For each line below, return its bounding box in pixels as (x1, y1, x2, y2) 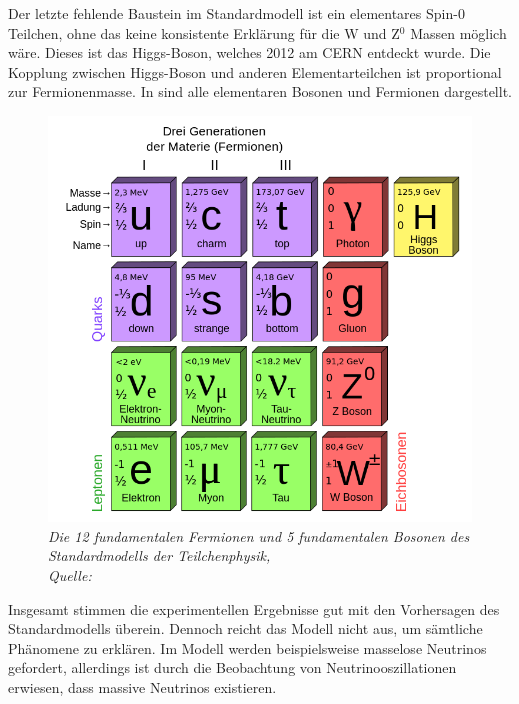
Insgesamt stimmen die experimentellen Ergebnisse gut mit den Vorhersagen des (8, 598, 500, 619)
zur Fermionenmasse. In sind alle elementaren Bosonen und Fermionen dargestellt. (8, 81, 512, 102)
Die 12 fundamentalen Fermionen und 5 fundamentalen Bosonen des (48, 525, 470, 546)
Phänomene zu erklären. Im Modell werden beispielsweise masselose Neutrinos (8, 637, 487, 658)
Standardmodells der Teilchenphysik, (48, 545, 271, 566)
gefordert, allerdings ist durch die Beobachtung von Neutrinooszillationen (8, 657, 457, 678)
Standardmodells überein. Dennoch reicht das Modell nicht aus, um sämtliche (8, 618, 483, 639)
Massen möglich (410, 22, 507, 43)
